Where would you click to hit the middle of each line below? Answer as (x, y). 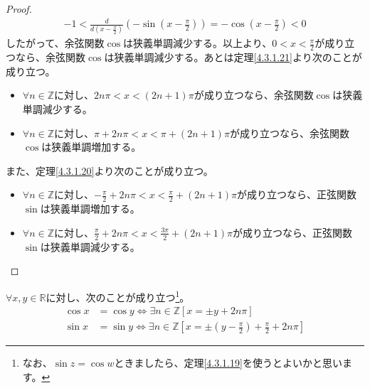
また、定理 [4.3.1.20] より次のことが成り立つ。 (110, 170)
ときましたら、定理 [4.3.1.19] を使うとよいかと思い (228, 363)
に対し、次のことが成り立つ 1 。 (118, 296)
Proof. (19, 9)
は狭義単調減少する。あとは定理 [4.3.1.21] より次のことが (233, 57)
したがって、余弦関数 (55, 43)
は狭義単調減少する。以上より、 (198, 43)
